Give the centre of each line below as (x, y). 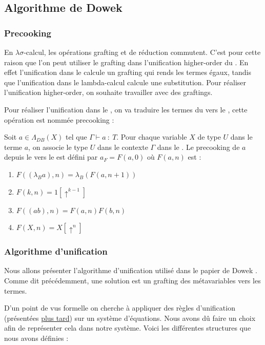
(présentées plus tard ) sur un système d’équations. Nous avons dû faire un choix (130, 318)
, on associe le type (58, 147)
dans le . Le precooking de (198, 147)
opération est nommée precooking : (59, 119)
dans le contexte (123, 147)
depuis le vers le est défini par (51, 157)
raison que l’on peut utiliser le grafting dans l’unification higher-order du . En (126, 62)
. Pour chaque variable (152, 137)
